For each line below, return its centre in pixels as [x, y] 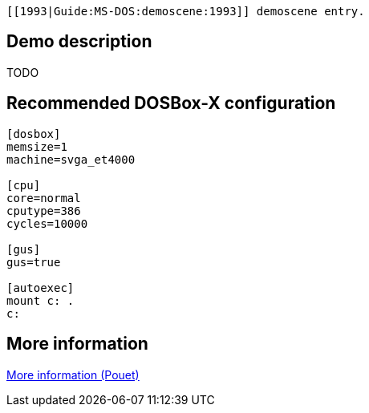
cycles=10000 [47, 223]
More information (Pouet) [73, 375]
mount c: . [41, 300]
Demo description [79, 42]
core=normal [44, 198]
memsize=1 [37, 146]
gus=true [34, 262]
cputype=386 [44, 211]
